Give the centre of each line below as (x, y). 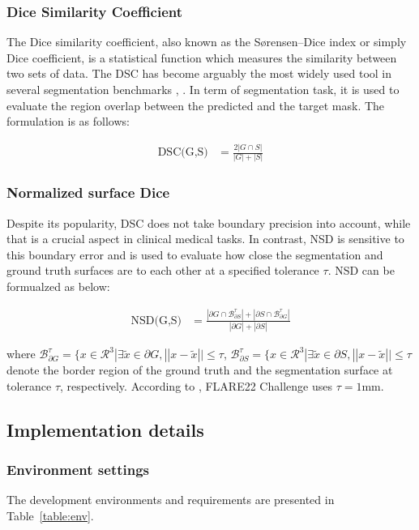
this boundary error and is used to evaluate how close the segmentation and (195, 254)
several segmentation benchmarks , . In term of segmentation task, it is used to (203, 89)
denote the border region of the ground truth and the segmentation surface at (200, 370)
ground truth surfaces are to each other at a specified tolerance (163, 270)
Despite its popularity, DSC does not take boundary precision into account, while (209, 222)
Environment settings (78, 470)
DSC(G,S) (183, 153)
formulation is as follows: (68, 121)
